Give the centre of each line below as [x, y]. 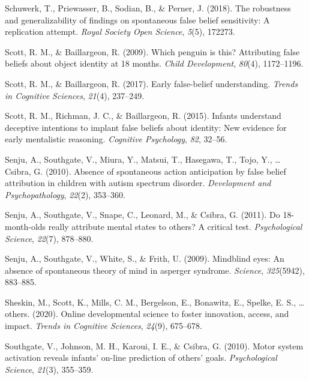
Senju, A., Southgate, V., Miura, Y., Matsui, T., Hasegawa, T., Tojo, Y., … [143, 159]
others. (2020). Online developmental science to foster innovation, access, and [147, 314]
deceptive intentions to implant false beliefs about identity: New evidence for [146, 127]
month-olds [25, 226]
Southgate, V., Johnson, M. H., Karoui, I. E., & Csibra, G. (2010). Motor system [154, 345]
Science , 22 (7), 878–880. [49, 238]
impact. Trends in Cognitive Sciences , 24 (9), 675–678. [104, 326]
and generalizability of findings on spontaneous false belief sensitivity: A [137, 20]
